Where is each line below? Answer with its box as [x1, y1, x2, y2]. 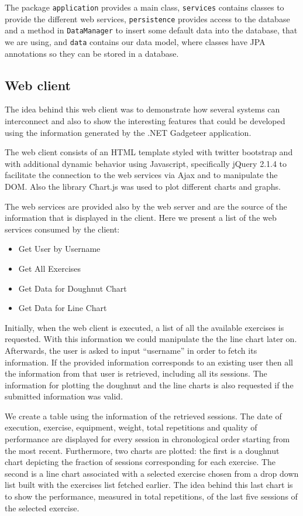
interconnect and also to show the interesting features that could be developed [5, 115, 285, 127]
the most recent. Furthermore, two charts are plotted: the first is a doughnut [5, 444, 280, 456]
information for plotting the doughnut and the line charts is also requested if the [5, 378, 294, 391]
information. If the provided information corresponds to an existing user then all [5, 356, 293, 368]
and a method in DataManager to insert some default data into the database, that [5, 24, 298, 36]
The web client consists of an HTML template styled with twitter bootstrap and [5, 146, 293, 158]
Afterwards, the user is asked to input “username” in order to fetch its [5, 344, 257, 356]
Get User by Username [18, 242, 101, 255]
